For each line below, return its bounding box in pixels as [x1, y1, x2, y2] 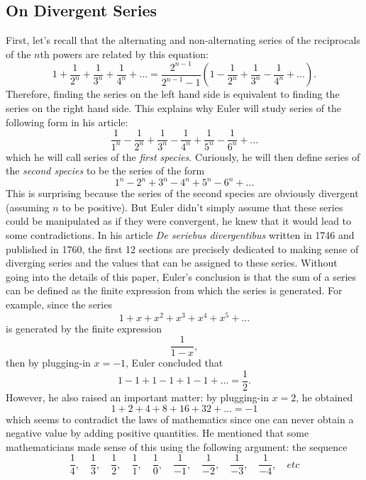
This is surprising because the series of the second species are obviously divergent [6, 186, 359, 201]
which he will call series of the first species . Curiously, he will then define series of [6, 149, 360, 164]
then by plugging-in [6, 355, 91, 370]
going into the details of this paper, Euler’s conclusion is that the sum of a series [6, 269, 357, 284]
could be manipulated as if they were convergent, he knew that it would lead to [6, 213, 352, 228]
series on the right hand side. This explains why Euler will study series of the [6, 100, 342, 115]
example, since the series [6, 296, 112, 311]
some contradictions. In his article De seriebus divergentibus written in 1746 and [6, 228, 355, 242]
